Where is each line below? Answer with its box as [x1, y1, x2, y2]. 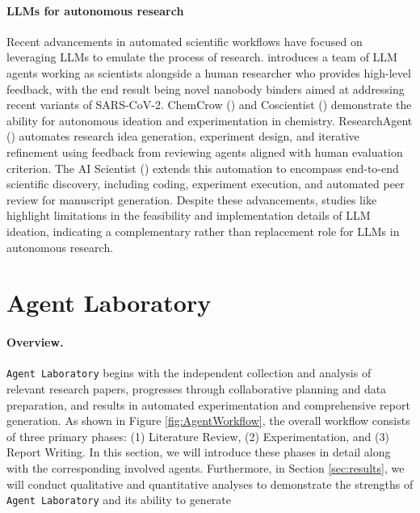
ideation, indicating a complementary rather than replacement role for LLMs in [6, 222, 400, 239]
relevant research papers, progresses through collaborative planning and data [6, 380, 387, 397]
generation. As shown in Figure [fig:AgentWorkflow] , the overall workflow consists [6, 412, 410, 429]
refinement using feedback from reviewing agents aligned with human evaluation [6, 143, 403, 160]
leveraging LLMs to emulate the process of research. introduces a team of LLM [6, 48, 397, 65]
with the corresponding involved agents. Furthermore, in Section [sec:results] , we [6, 459, 405, 476]
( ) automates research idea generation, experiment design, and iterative [6, 128, 359, 145]
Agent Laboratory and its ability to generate [6, 491, 231, 508]
